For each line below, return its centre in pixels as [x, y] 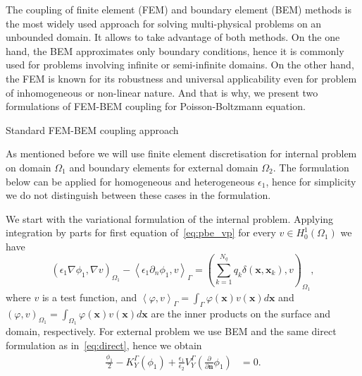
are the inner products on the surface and [241, 313]
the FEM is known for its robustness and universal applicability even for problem [181, 78]
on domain [29, 167]
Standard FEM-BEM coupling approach [92, 129]
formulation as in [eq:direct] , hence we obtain [104, 345]
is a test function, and [89, 297]
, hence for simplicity [311, 181]
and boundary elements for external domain [164, 167]
